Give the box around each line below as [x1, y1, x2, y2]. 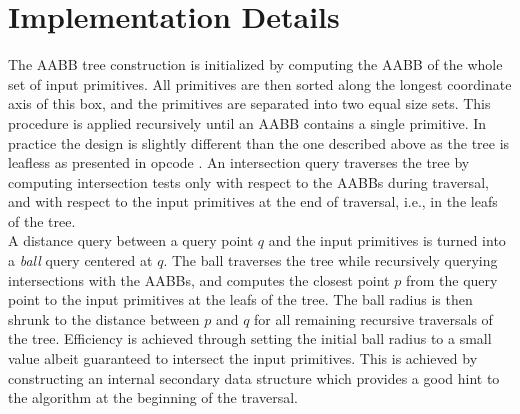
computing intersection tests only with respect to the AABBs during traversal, [8, 171, 489, 192]
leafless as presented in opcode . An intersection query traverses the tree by [8, 152, 470, 173]
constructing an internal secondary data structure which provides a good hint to [8, 367, 500, 388]
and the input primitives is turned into [268, 230, 506, 251]
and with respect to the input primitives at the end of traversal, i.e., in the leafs [8, 191, 498, 212]
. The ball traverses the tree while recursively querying [163, 250, 498, 271]
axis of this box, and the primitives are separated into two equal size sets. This [8, 93, 491, 114]
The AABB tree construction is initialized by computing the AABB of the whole [8, 54, 503, 75]
